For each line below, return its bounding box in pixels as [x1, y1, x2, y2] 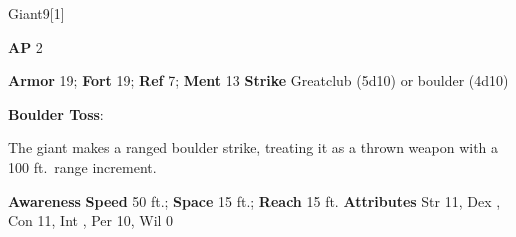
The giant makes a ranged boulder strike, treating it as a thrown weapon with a [8, 137, 499, 158]
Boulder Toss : [8, 103, 104, 124]
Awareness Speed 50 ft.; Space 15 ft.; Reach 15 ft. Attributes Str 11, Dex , [8, 190, 501, 211]
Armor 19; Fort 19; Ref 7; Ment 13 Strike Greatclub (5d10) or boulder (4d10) [8, 70, 509, 91]
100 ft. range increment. [8, 156, 157, 177]
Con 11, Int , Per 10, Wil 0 [8, 210, 174, 231]
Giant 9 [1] [8, 3, 65, 23]
